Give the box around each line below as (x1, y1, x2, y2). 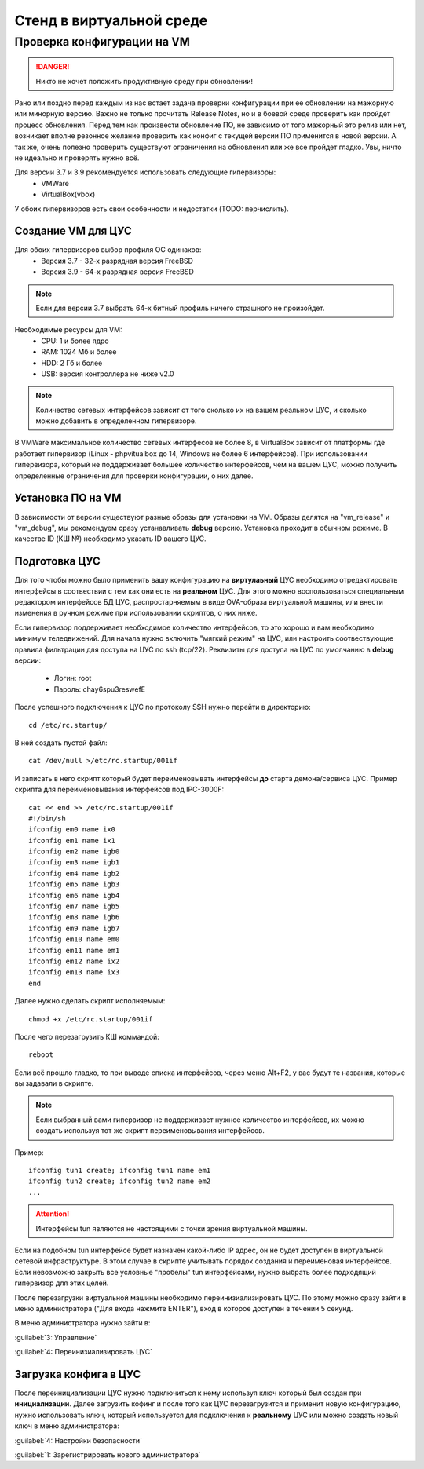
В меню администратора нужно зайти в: (14, 1318, 151, 1328)
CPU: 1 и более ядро (41, 336, 109, 345)
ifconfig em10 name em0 (28, 935, 120, 944)
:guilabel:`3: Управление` (14, 1332, 97, 1342)
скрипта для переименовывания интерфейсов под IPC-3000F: (14, 785, 225, 795)
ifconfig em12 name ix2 (28, 956, 120, 966)
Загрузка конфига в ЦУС (14, 1367, 141, 1381)
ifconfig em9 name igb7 (28, 923, 120, 933)
